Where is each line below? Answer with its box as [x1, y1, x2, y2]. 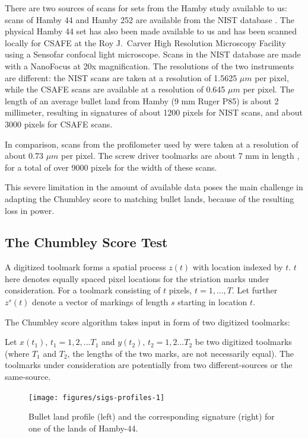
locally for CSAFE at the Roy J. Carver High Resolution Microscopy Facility [5, 36, 286, 49]
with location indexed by [192, 261, 283, 273]
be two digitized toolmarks [195, 335, 292, 348]
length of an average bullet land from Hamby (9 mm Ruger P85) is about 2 [5, 94, 279, 107]
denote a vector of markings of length [32, 296, 169, 308]
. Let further [232, 284, 278, 296]
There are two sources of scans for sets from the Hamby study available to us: [5, 2, 287, 14]
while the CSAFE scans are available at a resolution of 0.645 [5, 83, 226, 95]
